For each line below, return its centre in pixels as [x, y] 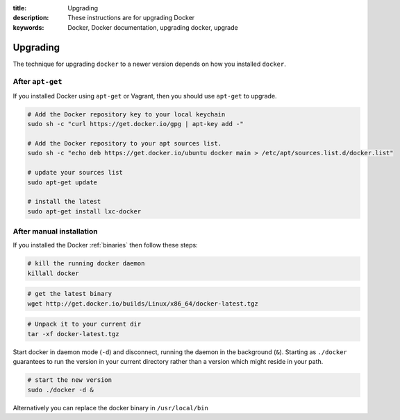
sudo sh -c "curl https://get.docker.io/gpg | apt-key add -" [135, 124]
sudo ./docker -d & [60, 390]
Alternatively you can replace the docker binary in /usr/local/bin [110, 408]
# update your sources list [75, 173]
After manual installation [56, 231]
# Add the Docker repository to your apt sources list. [125, 143]
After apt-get [37, 82]
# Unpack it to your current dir [84, 324]
